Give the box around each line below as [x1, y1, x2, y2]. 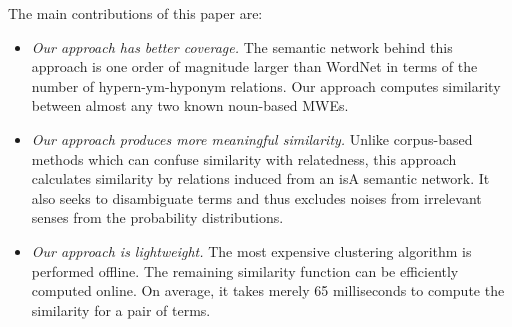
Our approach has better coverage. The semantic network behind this [31, 36, 453, 57]
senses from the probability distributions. [31, 207, 284, 228]
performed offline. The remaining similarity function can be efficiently [31, 260, 459, 281]
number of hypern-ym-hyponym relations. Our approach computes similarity [31, 75, 501, 96]
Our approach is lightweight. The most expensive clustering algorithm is [31, 240, 472, 261]
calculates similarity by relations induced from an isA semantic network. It [31, 168, 490, 189]
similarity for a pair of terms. [31, 299, 211, 320]
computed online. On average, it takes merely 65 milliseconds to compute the [31, 280, 505, 301]
